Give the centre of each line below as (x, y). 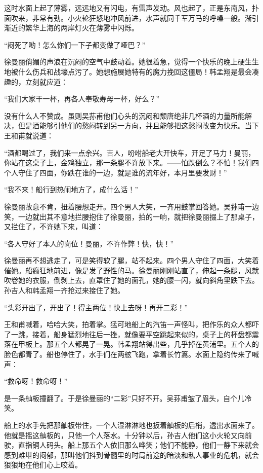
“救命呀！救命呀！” (36, 381)
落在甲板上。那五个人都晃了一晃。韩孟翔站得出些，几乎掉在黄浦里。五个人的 (131, 344)
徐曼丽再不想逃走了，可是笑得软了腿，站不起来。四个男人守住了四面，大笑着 (131, 260)
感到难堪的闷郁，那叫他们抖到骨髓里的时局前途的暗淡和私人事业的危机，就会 (131, 454)
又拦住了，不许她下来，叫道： (54, 226)
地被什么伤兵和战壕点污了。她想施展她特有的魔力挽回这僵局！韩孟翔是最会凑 (131, 71)
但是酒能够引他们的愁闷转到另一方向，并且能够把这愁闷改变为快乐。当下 (138, 125)
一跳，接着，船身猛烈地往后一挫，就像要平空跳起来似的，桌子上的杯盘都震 (135, 334)
